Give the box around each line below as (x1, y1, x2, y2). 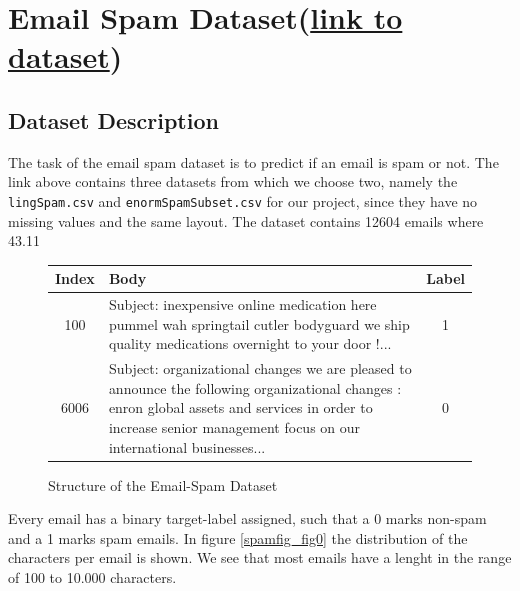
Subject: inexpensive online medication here (108, 294, 377, 315)
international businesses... (108, 436, 266, 457)
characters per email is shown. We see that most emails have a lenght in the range (8, 547, 512, 568)
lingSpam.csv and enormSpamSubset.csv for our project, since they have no (8, 190, 478, 211)
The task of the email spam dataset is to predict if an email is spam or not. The (8, 151, 499, 172)
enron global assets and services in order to (108, 397, 373, 418)
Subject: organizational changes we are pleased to (108, 358, 412, 379)
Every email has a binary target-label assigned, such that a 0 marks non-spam (8, 508, 487, 529)
